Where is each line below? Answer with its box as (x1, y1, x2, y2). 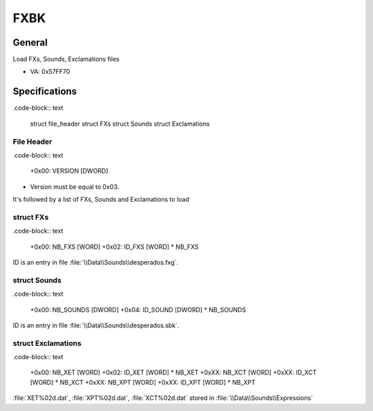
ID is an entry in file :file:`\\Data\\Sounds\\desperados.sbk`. (12, 321, 180, 329)
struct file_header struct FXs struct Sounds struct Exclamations (30, 120, 210, 128)
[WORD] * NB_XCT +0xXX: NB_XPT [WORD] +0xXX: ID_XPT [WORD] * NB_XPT (30, 378, 256, 386)
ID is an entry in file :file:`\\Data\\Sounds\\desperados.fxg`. (12, 258, 179, 266)
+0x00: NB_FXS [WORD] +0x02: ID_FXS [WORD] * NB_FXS (30, 242, 200, 251)
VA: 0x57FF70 (30, 68, 70, 76)
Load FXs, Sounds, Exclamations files (12, 55, 120, 64)
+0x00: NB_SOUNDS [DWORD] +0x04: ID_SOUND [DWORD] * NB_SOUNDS (30, 305, 247, 314)
